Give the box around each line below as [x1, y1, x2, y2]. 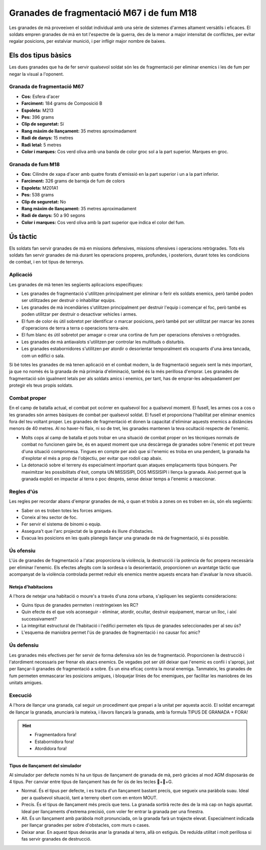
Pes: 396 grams [21, 114, 54, 120]
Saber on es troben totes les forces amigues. [21, 507, 113, 513]
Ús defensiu [9, 642, 39, 649]
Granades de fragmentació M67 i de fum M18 [9, 7, 197, 18]
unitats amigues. [9, 680, 43, 686]
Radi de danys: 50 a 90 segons [21, 212, 86, 219]
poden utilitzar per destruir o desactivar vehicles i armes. [21, 311, 137, 317]
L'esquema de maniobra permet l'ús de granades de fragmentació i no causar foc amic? [21, 629, 200, 635]
